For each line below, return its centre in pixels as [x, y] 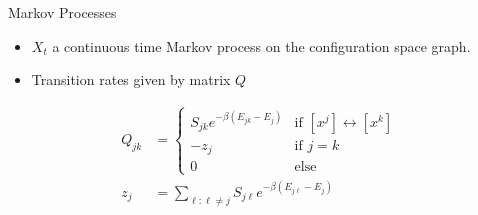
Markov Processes [62, 12]
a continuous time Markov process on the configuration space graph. [261, 45]
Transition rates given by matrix [131, 79]
